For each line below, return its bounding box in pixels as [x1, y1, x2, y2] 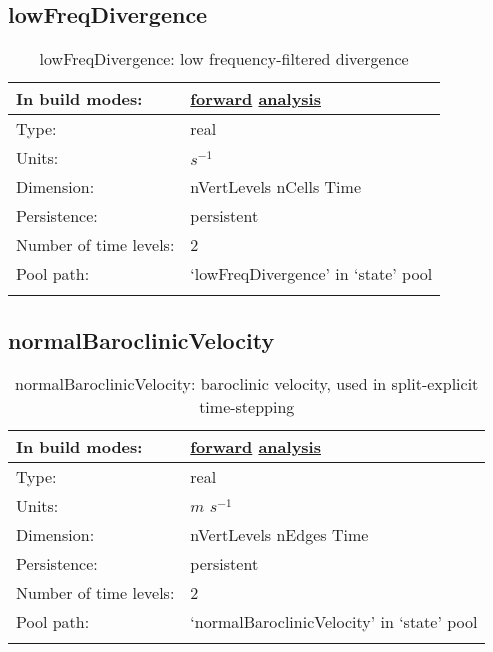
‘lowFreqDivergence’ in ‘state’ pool [190, 262, 433, 286]
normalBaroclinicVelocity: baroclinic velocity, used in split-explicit [15, 372, 479, 396]
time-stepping [199, 395, 295, 419]
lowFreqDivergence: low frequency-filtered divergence [39, 47, 409, 71]
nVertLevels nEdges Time [190, 523, 369, 547]
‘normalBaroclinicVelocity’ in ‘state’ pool [190, 610, 478, 634]
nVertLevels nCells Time [190, 175, 361, 199]
